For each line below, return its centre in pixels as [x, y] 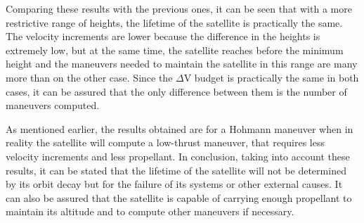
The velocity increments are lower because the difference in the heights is [163, 36]
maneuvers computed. [53, 105]
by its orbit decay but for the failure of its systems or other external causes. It [174, 184]
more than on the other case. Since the [89, 77]
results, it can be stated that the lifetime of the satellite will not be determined [176, 170]
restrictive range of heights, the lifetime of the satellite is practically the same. [174, 22]
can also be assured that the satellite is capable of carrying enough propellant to [179, 197]
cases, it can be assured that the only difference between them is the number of [176, 91]
